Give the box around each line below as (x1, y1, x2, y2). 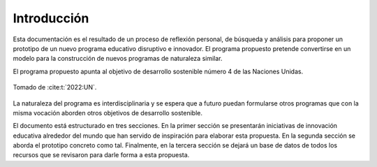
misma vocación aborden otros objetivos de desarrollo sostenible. (13, 108, 202, 117)
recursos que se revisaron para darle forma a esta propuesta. (13, 151, 190, 159)
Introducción (13, 10, 89, 26)
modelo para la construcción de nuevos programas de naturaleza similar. (13, 55, 223, 63)
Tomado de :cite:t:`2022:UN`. (13, 83, 97, 92)
